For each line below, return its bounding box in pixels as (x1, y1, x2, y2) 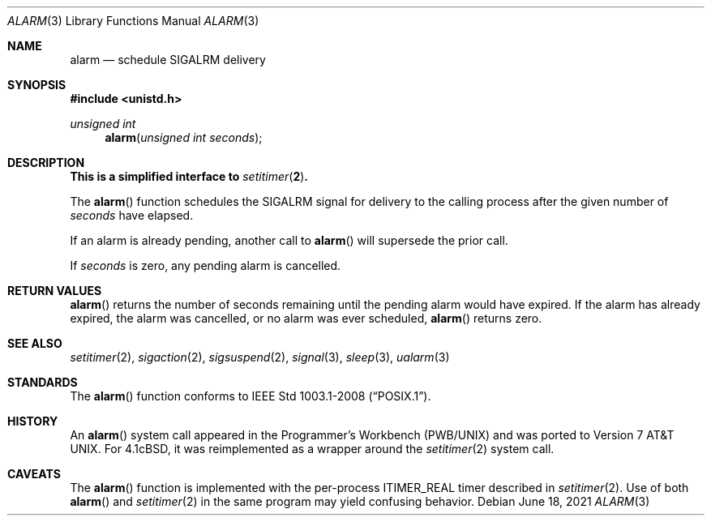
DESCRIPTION (7, 156, 85, 169)
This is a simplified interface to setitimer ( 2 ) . (70, 169, 308, 183)
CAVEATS (7, 467, 61, 481)
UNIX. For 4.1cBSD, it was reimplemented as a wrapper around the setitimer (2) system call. (70, 442, 555, 456)
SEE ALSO (7, 336, 62, 350)
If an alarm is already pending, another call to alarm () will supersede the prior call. (70, 233, 508, 247)
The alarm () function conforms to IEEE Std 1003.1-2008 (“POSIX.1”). (70, 389, 431, 403)
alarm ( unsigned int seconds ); (105, 130, 263, 144)
